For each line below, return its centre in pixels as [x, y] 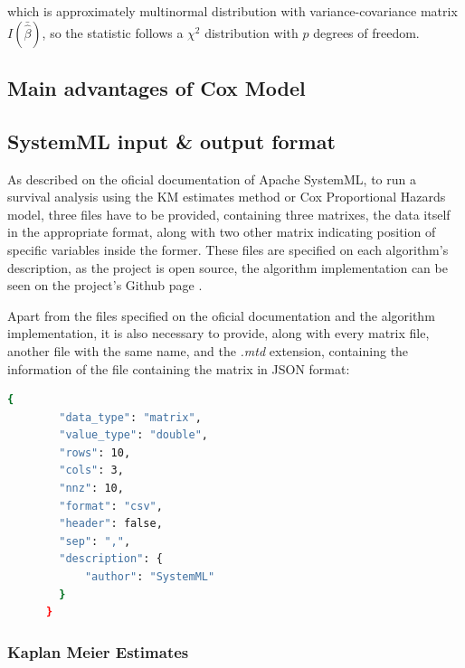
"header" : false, [111, 524]
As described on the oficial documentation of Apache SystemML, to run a [212, 179]
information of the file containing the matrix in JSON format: [179, 368]
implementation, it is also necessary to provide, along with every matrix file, [218, 333]
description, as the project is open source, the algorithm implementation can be [228, 267]
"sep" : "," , [95, 541]
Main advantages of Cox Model [157, 87]
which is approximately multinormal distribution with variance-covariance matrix [232, 11]
